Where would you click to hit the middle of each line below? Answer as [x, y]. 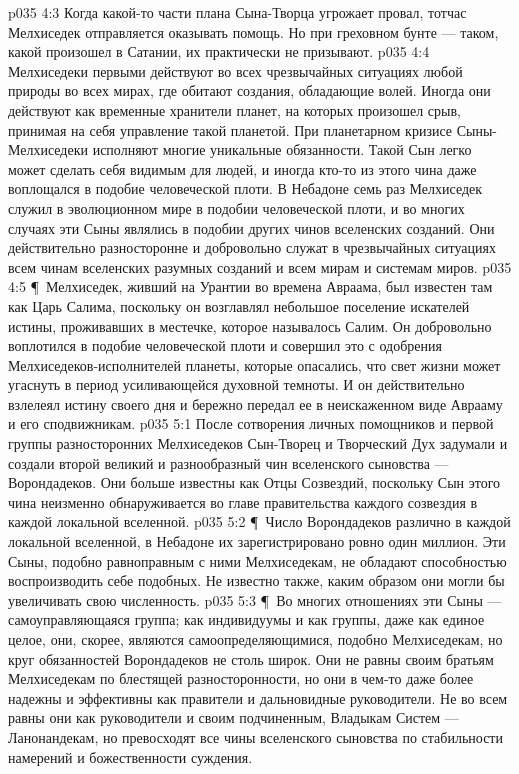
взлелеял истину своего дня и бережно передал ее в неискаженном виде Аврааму [255, 403]
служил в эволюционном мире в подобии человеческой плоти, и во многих [236, 207]
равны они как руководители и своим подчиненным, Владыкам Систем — [233, 717]
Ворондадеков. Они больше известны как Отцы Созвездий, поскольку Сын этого [254, 482]
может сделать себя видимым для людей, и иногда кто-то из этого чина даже [242, 168]
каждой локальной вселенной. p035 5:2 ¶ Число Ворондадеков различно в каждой [259, 521]
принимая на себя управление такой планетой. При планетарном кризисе [230, 129]
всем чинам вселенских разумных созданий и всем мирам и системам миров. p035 [260, 266]
